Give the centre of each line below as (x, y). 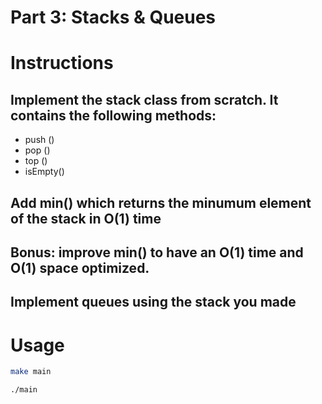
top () (36, 161)
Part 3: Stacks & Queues (113, 17)
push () (39, 140)
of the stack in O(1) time (86, 218)
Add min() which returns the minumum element (161, 202)
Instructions (62, 63)
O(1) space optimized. (80, 267)
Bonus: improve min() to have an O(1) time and (157, 252)
